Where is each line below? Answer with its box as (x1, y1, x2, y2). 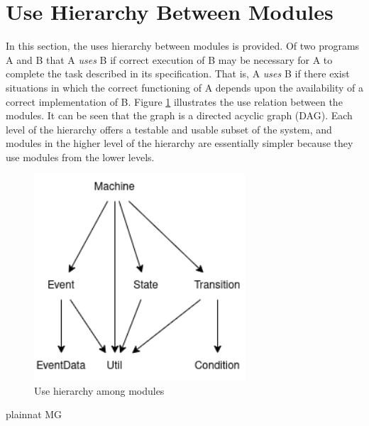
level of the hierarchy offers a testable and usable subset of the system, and (6, 121, 332, 136)
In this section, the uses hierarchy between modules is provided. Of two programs (6, 38, 360, 53)
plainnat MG (6, 407, 62, 422)
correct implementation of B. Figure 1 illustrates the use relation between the (6, 94, 343, 109)
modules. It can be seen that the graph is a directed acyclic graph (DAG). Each (6, 108, 353, 123)
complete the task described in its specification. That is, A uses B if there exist (6, 66, 350, 81)
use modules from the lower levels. (6, 149, 155, 164)
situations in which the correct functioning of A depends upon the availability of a (6, 80, 363, 94)
